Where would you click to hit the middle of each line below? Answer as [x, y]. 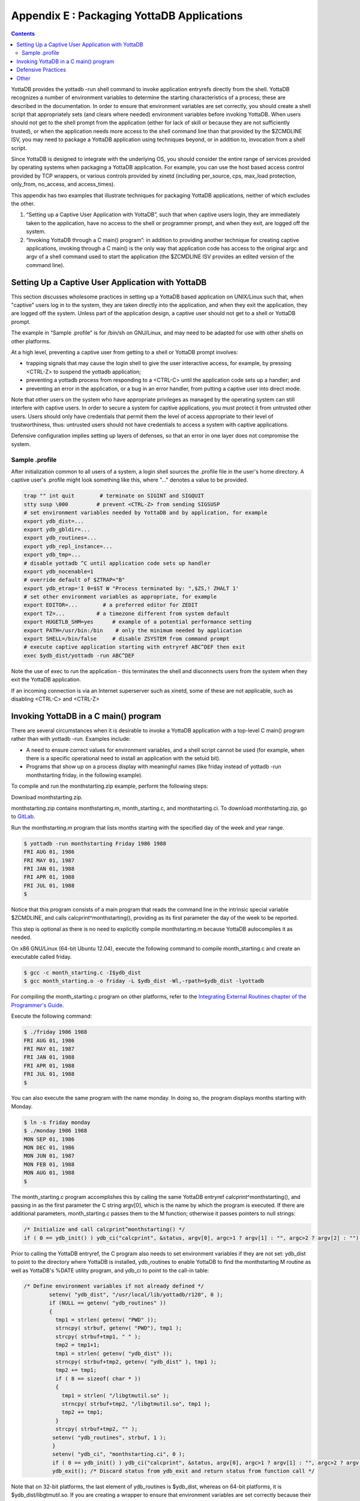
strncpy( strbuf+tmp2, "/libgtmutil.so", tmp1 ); [136, 1404]
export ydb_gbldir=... [57, 529]
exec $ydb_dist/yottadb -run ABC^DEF [79, 655]
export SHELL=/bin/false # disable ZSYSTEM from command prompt [127, 639]
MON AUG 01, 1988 [49, 1173]
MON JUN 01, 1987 [49, 1156]
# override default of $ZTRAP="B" [74, 580]
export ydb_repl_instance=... [68, 546]
